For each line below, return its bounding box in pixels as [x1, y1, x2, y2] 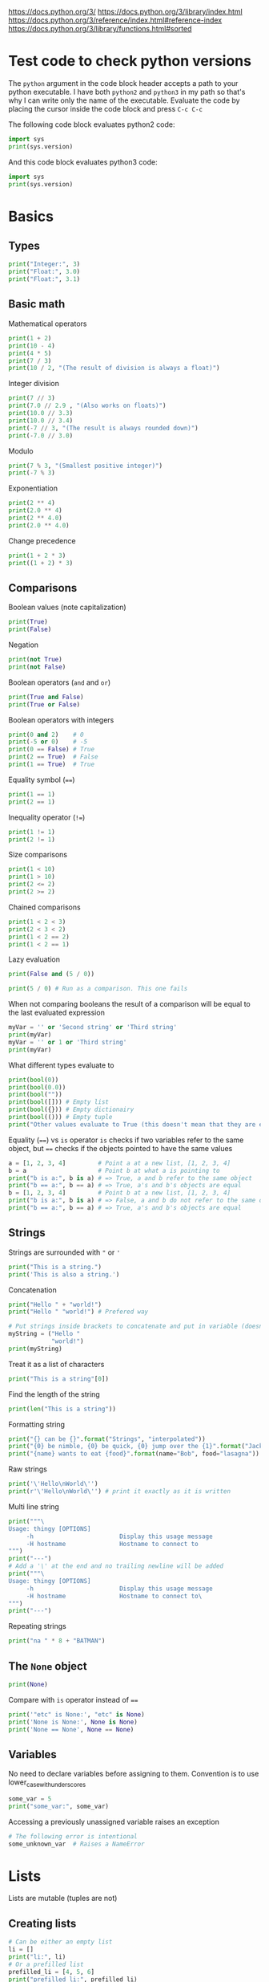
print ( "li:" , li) [8, 1953, 66, 1961]
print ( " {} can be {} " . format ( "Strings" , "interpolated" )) [8, 1435, 206, 1443]
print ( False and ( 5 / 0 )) [8, 971, 94, 979]
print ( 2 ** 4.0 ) [8, 514, 62, 522]
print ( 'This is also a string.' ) [8, 1270, 120, 1279]
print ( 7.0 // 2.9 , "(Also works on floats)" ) [8, 401, 167, 410]
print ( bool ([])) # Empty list [8, 1098, 110, 1106]
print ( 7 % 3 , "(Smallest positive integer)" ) [8, 462, 163, 470]
